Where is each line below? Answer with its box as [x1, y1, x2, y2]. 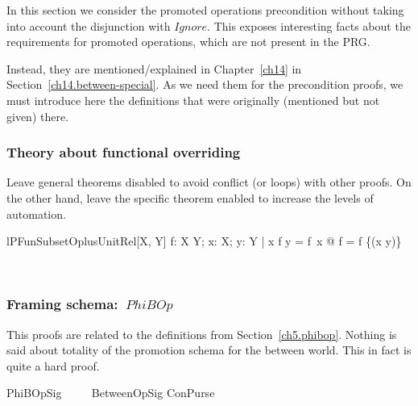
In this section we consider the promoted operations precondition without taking [6, 2, 404, 18]
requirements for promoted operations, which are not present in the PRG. [6, 33, 370, 50]
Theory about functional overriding [6, 142, 241, 162]
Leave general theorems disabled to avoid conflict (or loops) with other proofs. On [6, 174, 412, 190]
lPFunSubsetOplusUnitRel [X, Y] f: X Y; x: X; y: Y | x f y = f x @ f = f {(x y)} [6, 232, 402, 249]
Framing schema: [6, 294, 118, 314]
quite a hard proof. [6, 357, 100, 374]
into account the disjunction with [6, 17, 171, 34]
